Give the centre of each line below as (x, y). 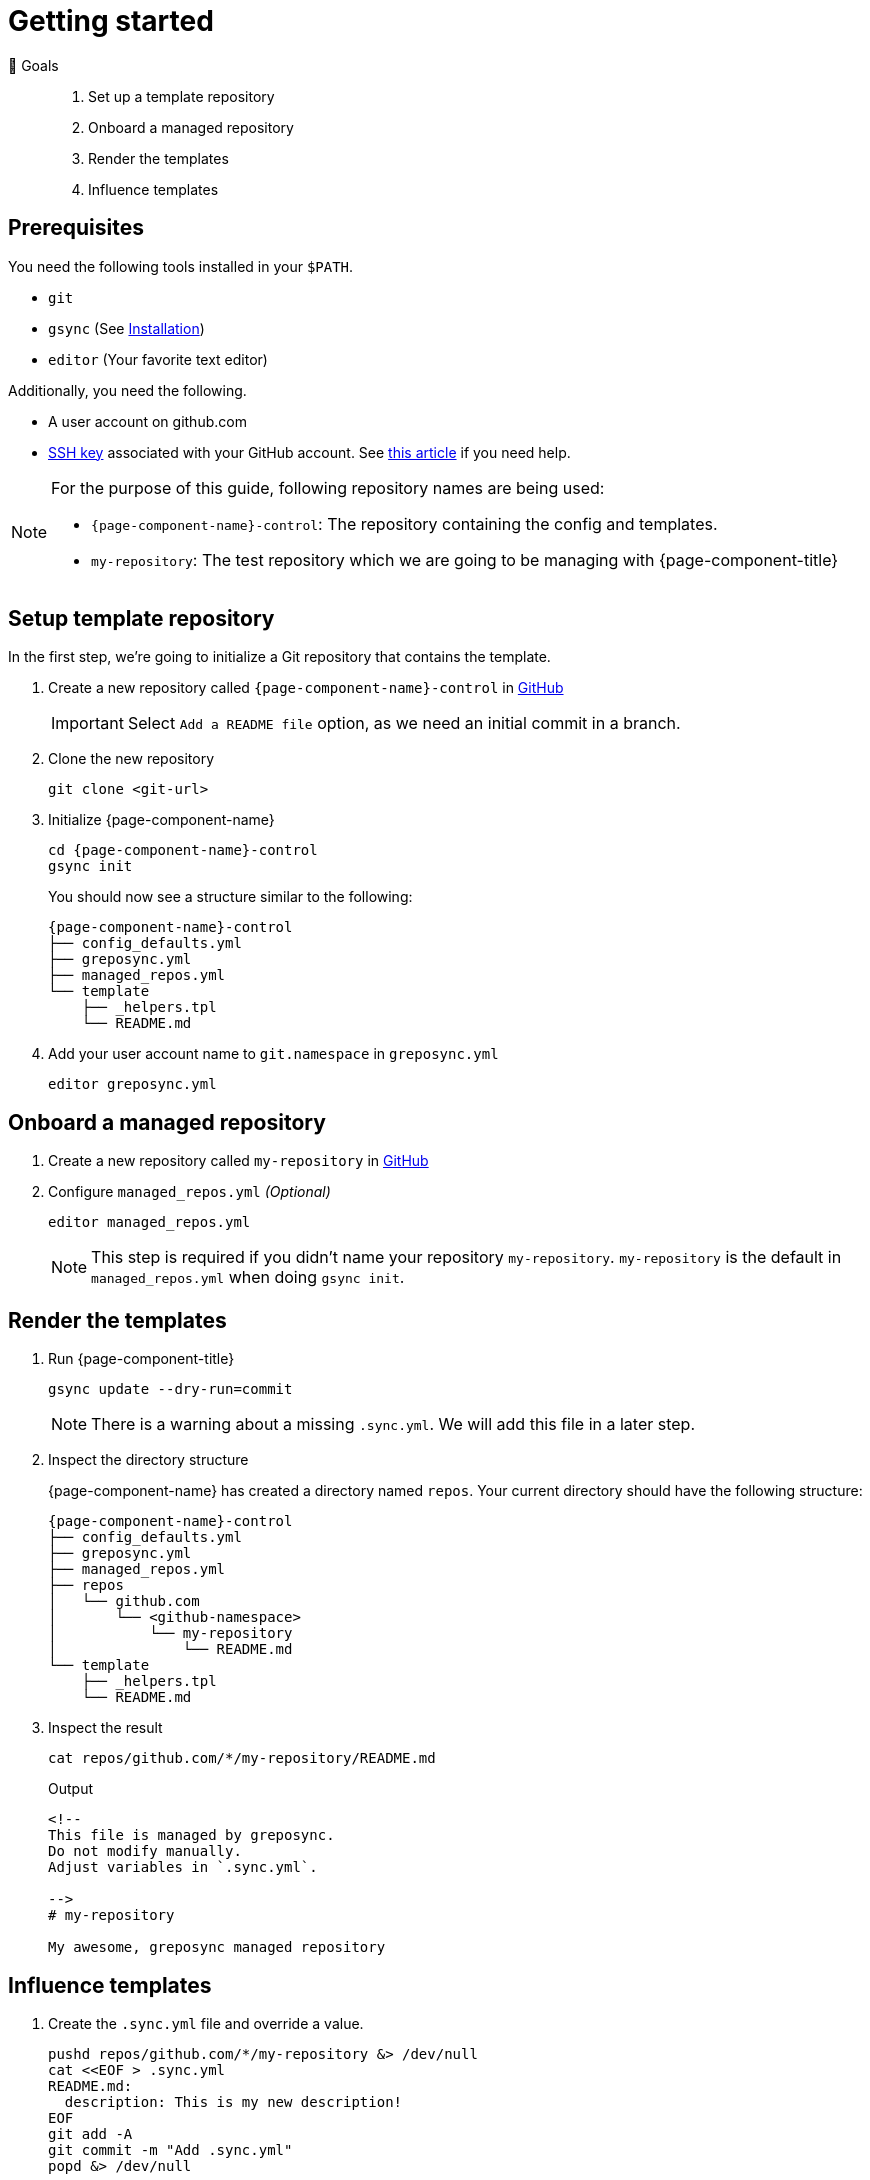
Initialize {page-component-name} (161, 820)
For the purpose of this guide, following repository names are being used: (328, 487)
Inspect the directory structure (148, 1460)
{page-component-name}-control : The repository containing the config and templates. (404, 523)
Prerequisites (76, 228)
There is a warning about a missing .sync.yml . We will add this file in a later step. (393, 1424)
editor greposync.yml (132, 1084)
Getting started (111, 21)
